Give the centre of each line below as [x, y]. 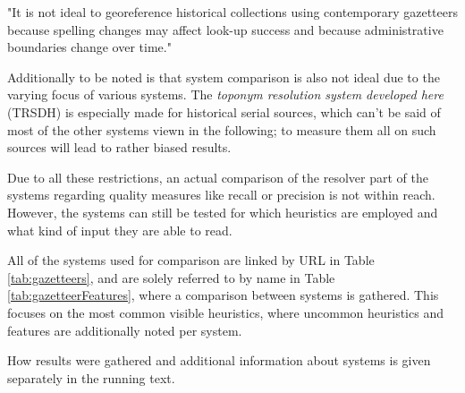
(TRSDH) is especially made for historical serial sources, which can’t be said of [224, 111]
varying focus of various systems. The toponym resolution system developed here [225, 94]
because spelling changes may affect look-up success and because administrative [225, 29]
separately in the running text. [91, 377]
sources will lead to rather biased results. [119, 147]
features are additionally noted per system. [125, 330]
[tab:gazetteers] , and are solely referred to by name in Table [171, 277]
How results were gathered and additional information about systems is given [219, 360]
